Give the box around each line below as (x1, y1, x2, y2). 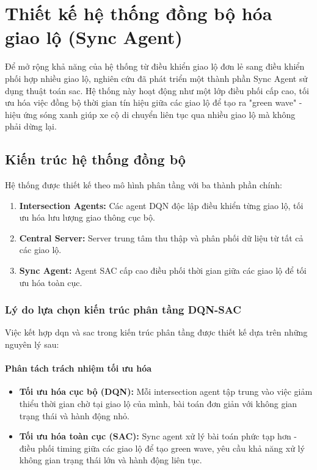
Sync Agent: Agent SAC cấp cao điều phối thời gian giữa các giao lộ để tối (19, 264, 307, 277)
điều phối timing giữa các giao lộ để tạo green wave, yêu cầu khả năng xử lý (19, 441, 305, 454)
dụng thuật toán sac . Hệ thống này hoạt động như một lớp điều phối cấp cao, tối (5, 84, 309, 97)
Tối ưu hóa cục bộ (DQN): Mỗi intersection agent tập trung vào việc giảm (19, 385, 313, 398)
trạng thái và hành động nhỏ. (19, 409, 129, 422)
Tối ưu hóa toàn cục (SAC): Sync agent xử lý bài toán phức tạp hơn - (19, 430, 297, 442)
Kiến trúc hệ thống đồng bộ (5, 150, 186, 169)
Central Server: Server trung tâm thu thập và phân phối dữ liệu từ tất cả (19, 231, 304, 244)
